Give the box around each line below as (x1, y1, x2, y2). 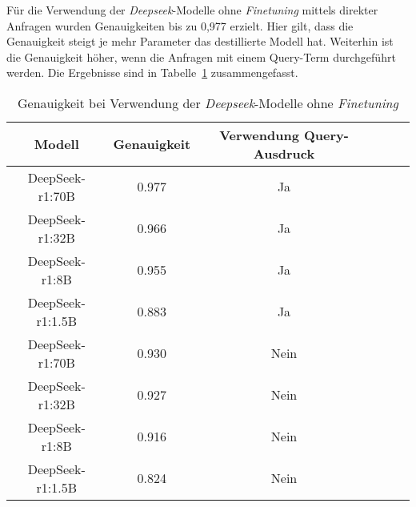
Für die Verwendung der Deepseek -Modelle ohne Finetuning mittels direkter (6, 2, 378, 18)
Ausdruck (253, 143, 315, 163)
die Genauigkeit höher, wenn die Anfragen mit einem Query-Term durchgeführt (6, 48, 396, 65)
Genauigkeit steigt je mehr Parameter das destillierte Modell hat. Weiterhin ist (6, 33, 394, 50)
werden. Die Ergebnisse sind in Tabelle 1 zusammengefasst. (6, 64, 298, 81)
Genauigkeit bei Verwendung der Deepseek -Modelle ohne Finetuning (18, 93, 398, 112)
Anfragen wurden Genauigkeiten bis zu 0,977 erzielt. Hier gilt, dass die (6, 17, 354, 34)
